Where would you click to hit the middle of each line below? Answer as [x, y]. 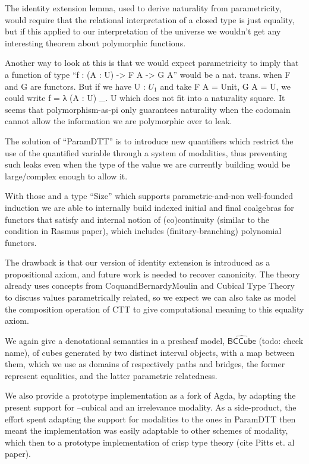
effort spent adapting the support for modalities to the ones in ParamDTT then [150, 419]
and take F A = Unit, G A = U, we [226, 86]
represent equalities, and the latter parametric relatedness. [111, 375]
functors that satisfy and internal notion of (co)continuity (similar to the [137, 219]
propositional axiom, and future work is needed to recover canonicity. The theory [152, 274]
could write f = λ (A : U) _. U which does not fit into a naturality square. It [145, 98]
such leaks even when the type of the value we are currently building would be [148, 164]
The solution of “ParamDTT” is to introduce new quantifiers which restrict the [149, 141]
